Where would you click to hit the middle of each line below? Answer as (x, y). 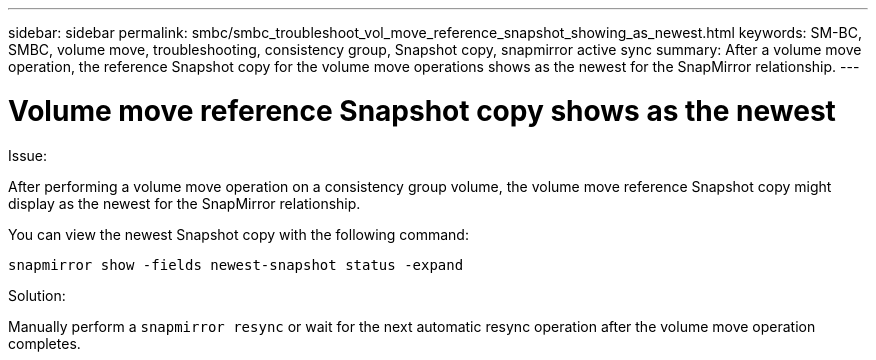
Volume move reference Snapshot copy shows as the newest (422, 110)
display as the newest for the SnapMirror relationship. (184, 203)
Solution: (37, 295)
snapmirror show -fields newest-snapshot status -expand (236, 264)
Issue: (28, 155)
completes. (44, 343)
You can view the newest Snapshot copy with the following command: (238, 234)
